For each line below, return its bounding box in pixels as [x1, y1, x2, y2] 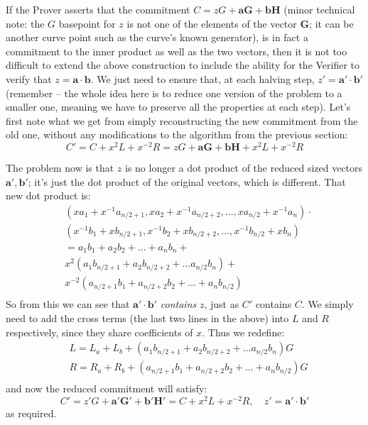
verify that [6, 71, 52, 86]
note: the [6, 16, 45, 31]
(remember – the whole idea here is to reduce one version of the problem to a [6, 85, 342, 100]
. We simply [301, 297, 354, 311]
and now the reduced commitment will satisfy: [6, 381, 207, 396]
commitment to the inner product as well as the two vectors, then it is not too [6, 43, 347, 58]
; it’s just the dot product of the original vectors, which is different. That [28, 174, 346, 189]
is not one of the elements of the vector [126, 16, 297, 31]
